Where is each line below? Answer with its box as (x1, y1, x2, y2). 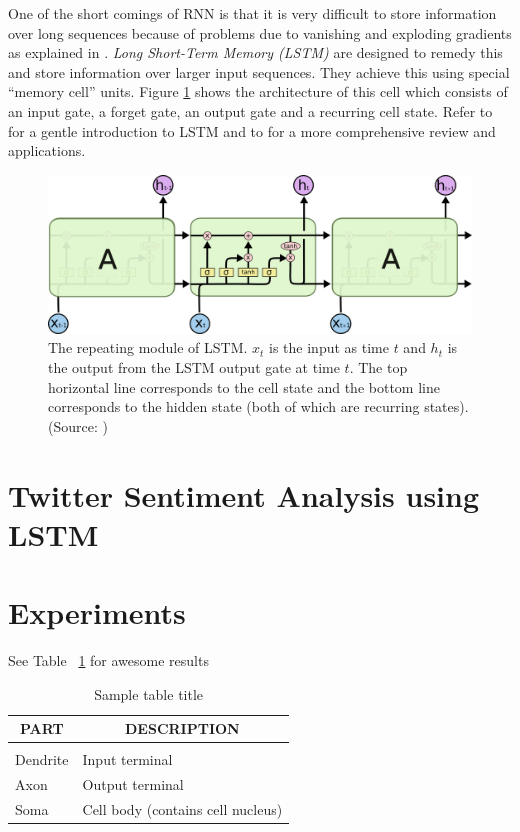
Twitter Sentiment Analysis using (8, 474, 480, 515)
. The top (349, 356, 408, 377)
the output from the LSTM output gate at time (48, 356, 340, 377)
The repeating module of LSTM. (48, 337, 248, 358)
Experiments (8, 592, 186, 633)
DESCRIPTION (125, 718, 240, 739)
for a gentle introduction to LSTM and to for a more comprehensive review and (8, 120, 496, 141)
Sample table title (94, 683, 204, 704)
